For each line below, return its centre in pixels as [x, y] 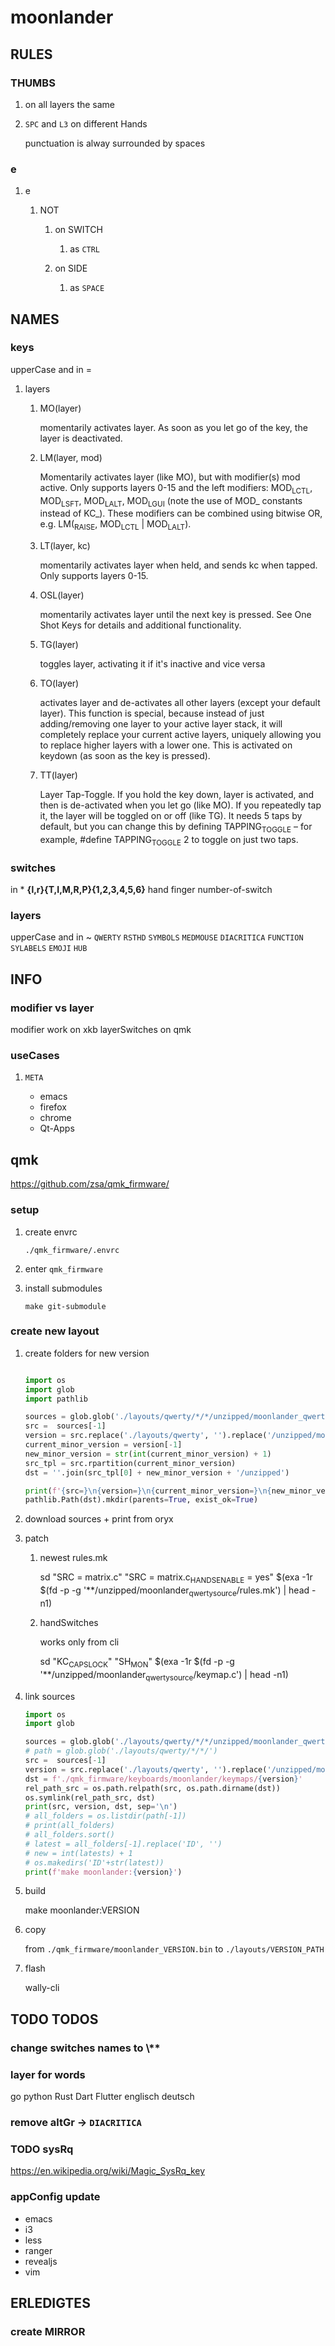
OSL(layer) [62, 595]
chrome [55, 1118]
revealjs [41, 2261]
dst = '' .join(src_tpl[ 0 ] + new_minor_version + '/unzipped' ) [157, 1472]
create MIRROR [48, 2331]
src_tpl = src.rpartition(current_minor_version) [130, 1463]
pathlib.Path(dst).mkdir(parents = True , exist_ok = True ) [141, 1500]
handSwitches [69, 1622]
